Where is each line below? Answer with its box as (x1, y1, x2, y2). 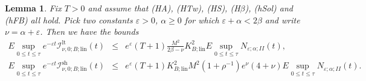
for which (184, 13, 219, 26)
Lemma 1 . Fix (5, 2, 62, 14)
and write (265, 13, 300, 26)
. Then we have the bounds (40, 25, 139, 38)
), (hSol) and (245, 2, 293, 14)
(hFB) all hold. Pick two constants (5, 13, 133, 26)
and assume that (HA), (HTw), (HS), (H (88, 2, 240, 14)
